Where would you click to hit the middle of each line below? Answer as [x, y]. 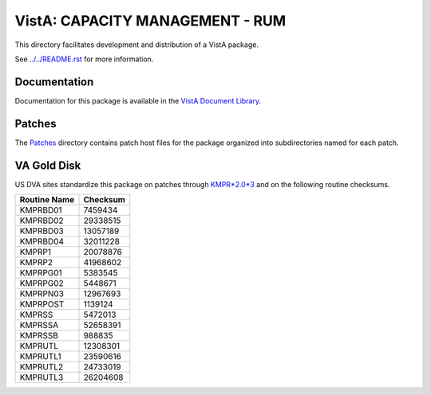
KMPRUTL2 [42, 367]
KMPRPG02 [42, 284]
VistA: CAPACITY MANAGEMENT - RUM [150, 21]
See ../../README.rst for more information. [84, 59]
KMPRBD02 [42, 221]
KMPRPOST [42, 304]
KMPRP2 [36, 263]
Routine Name [47, 200]
